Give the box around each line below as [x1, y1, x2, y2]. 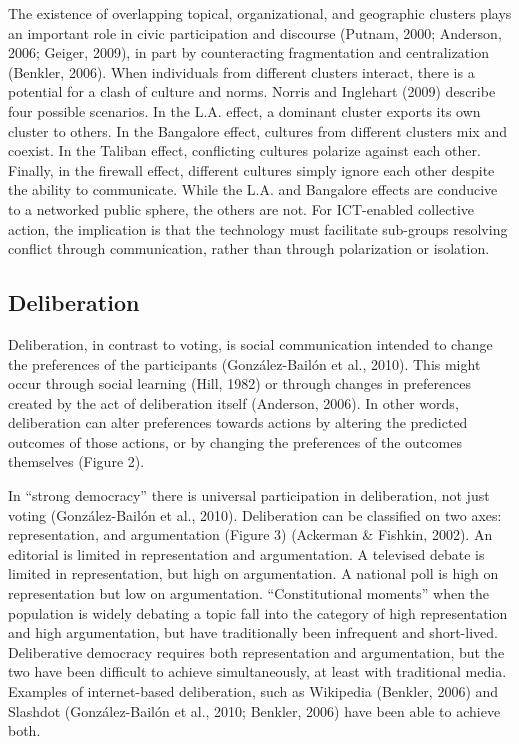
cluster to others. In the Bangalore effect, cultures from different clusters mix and [8, 120, 507, 141]
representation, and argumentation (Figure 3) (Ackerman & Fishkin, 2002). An [8, 524, 493, 545]
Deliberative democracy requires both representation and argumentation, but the [8, 641, 505, 662]
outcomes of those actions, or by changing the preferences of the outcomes [8, 431, 462, 452]
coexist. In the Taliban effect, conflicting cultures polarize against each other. [8, 140, 481, 161]
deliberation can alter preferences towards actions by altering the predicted [8, 412, 468, 433]
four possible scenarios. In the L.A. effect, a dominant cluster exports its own [8, 100, 481, 121]
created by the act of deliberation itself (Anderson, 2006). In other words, [8, 392, 459, 413]
